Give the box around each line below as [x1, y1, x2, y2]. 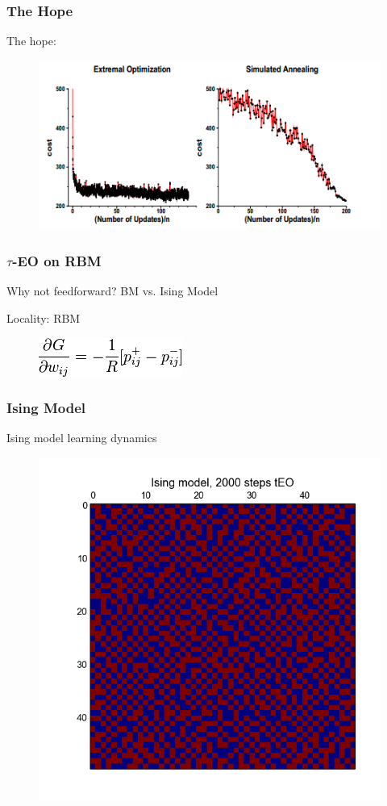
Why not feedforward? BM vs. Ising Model [6, 282, 218, 299]
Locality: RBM [6, 309, 81, 326]
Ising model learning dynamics [6, 429, 157, 446]
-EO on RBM [12, 251, 102, 271]
